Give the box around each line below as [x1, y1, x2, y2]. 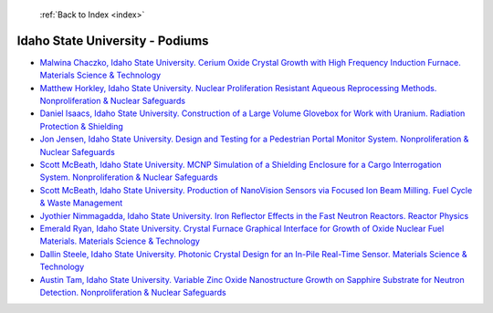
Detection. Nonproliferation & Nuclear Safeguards [39, 287, 227, 297]
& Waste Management [39, 197, 123, 209]
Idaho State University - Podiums [16, 33, 209, 48]
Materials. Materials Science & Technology [39, 235, 201, 246]
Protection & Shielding [39, 120, 123, 131]
